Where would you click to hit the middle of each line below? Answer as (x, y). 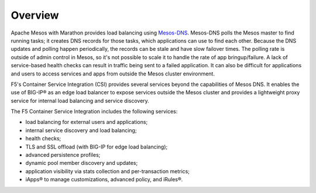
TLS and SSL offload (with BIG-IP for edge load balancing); (97, 147)
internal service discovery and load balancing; (81, 130)
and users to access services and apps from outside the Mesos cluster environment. (113, 74)
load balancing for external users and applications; (87, 122)
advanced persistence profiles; (63, 155)
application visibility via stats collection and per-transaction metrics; (108, 171)
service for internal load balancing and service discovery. (80, 101)
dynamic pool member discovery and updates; (82, 163)
